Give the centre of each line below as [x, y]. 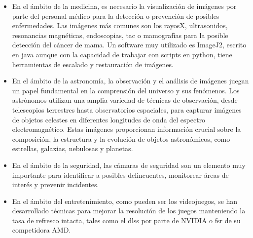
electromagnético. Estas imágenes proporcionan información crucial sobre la [126, 129]
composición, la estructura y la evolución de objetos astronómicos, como [121, 139]
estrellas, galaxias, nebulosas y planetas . [72, 148]
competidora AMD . [41, 230]
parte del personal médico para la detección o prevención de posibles [116, 16]
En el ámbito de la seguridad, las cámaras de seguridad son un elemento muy [129, 165]
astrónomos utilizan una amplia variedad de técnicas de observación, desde [125, 100]
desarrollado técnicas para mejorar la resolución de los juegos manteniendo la [129, 211]
